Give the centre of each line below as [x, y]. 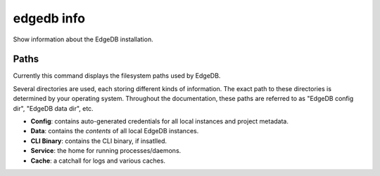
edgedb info [49, 18]
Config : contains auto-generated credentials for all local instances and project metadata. [159, 121]
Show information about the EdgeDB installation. [83, 39]
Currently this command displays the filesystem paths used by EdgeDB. [117, 76]
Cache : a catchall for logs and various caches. [98, 161]
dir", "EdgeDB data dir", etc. [53, 108]
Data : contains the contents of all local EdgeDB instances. [115, 131]
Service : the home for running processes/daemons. [106, 151]
